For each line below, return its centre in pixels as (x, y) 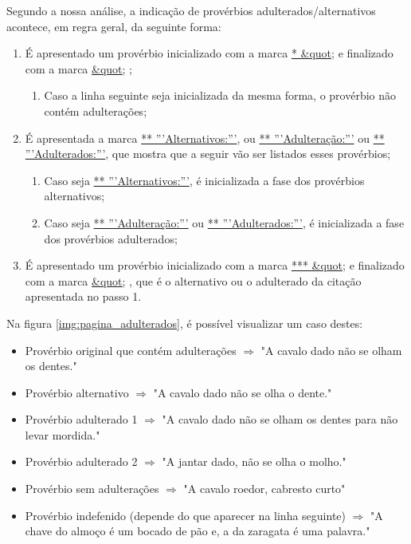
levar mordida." (63, 434)
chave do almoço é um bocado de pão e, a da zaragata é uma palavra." (198, 531)
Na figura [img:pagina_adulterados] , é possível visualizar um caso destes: (185, 323)
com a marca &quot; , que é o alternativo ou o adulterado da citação (193, 280)
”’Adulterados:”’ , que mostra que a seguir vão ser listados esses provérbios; (208, 154)
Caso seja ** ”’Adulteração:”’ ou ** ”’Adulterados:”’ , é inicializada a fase (224, 222)
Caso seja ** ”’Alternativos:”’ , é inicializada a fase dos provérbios (204, 180)
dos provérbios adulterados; (111, 238)
